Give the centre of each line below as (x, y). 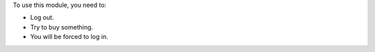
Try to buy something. (62, 27)
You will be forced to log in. (69, 37)
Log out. (42, 18)
